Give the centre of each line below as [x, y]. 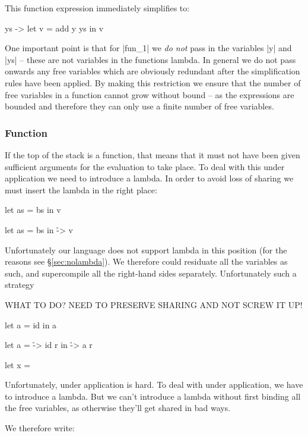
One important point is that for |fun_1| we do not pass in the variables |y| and [148, 48]
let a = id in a [31, 324]
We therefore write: [40, 428]
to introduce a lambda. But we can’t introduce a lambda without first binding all [153, 396]
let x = [18, 364]
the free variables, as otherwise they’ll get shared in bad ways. [118, 408]
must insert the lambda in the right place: [81, 189]
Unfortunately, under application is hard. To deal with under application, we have [154, 385]
